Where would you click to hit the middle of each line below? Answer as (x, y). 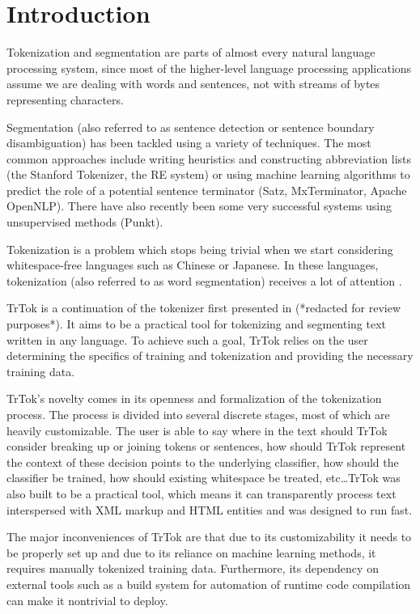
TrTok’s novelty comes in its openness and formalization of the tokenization (194, 398)
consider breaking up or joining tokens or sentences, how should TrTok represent (206, 446)
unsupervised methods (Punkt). (85, 222)
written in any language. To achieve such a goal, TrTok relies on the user (187, 339)
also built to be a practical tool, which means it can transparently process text (202, 493)
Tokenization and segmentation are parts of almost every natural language (191, 52)
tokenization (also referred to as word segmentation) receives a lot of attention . (204, 280)
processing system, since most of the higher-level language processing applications (209, 68)
